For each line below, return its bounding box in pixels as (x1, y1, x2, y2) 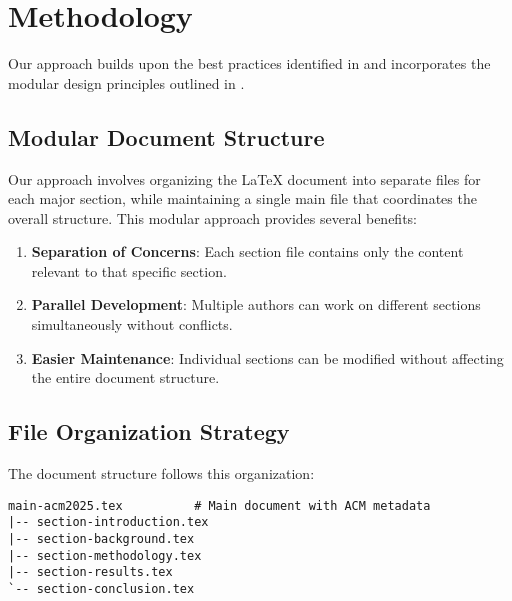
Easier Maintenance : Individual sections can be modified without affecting (31, 347, 504, 368)
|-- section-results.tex (8, 565, 173, 580)
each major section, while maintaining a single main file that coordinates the (8, 188, 477, 209)
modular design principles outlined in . (8, 72, 245, 93)
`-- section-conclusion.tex (8, 581, 195, 596)
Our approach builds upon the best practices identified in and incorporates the (8, 53, 491, 74)
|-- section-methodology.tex (8, 548, 202, 563)
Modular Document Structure (8, 121, 325, 152)
